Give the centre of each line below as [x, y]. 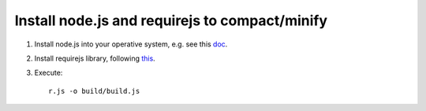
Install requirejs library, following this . [95, 58]
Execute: [49, 73]
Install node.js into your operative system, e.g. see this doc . [131, 44]
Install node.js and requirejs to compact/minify [171, 20]
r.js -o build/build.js [94, 91]
